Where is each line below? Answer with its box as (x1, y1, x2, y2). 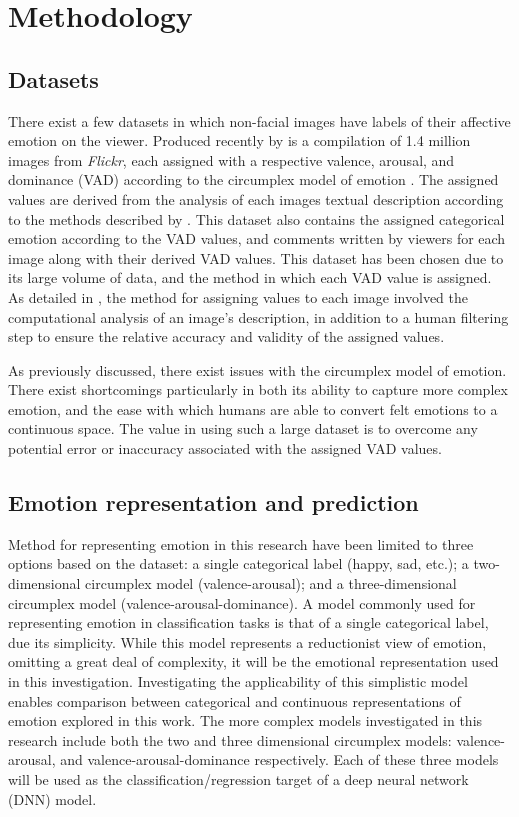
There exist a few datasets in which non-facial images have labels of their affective (8, 110, 511, 131)
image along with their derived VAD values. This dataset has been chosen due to (8, 247, 504, 268)
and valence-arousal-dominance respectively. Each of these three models (60, 749, 499, 770)
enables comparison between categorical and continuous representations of (8, 690, 461, 711)
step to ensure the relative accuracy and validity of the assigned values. (8, 326, 445, 347)
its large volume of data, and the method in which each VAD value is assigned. (8, 267, 492, 288)
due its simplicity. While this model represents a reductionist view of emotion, (8, 631, 487, 652)
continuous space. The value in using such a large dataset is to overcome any (8, 418, 478, 439)
